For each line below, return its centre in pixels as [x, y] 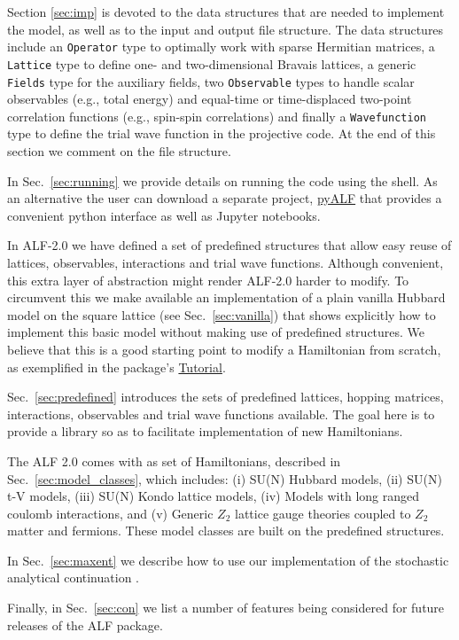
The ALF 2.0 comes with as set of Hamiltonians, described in [174, 460]
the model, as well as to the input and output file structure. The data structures [226, 29]
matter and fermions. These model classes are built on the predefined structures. [226, 531]
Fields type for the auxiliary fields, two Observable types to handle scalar [211, 81]
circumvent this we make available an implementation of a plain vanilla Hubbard [226, 297]
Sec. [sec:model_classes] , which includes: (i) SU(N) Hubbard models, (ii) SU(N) [225, 478]
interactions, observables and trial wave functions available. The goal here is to [221, 414]
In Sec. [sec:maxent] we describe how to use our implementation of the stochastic [228, 560]
